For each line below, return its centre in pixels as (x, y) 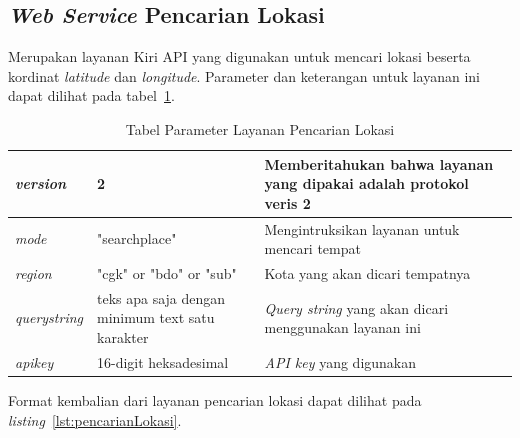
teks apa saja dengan (161, 297)
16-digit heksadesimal (163, 361)
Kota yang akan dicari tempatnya (367, 273)
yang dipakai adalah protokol (366, 183)
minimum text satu (156, 317)
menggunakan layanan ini (342, 327)
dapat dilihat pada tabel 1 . (91, 95)
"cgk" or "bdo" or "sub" (167, 273)
